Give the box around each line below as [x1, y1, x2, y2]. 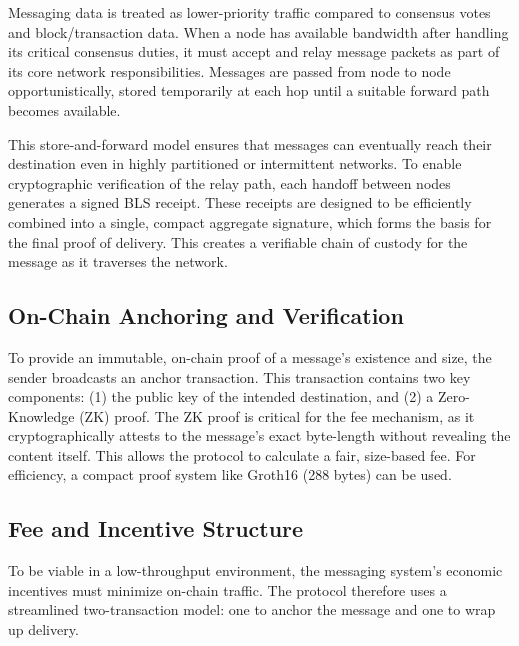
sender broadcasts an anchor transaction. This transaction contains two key [8, 366, 471, 387]
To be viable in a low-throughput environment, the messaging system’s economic [8, 560, 503, 581]
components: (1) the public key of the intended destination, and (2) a [8, 386, 434, 407]
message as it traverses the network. [8, 251, 228, 272]
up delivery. [8, 619, 79, 640]
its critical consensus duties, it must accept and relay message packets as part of [8, 41, 500, 62]
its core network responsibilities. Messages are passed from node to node [8, 60, 451, 81]
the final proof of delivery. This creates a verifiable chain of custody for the [8, 231, 468, 252]
